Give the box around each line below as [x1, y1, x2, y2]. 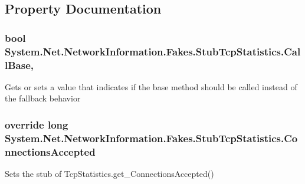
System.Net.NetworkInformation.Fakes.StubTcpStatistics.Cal [5, 44, 301, 58]
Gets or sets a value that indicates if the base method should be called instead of [5, 80, 297, 93]
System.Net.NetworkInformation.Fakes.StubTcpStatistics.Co [5, 130, 298, 145]
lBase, [5, 57, 34, 72]
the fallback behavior [5, 92, 81, 104]
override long [5, 117, 68, 132]
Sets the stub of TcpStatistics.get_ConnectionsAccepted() [5, 167, 214, 180]
